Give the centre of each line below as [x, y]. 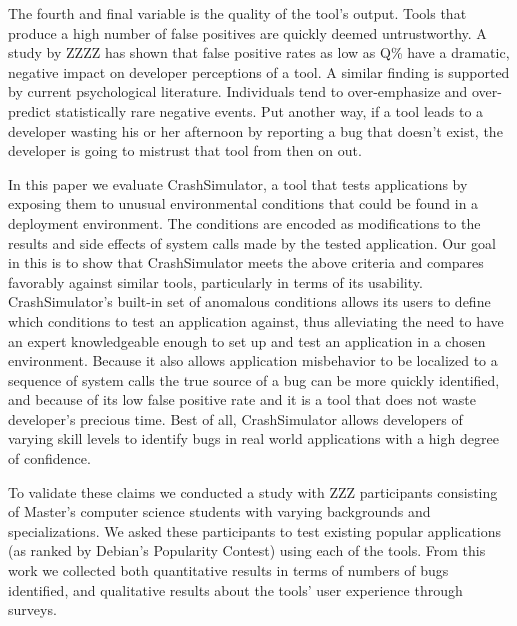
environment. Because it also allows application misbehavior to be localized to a [253, 360]
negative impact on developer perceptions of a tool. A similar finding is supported [259, 71]
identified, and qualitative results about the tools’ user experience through [235, 589]
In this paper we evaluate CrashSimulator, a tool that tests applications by [238, 183]
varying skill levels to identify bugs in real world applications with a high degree [253, 438]
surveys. [32, 609]
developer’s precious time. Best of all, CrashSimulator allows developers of [235, 418]
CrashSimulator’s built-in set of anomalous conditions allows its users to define [249, 301]
